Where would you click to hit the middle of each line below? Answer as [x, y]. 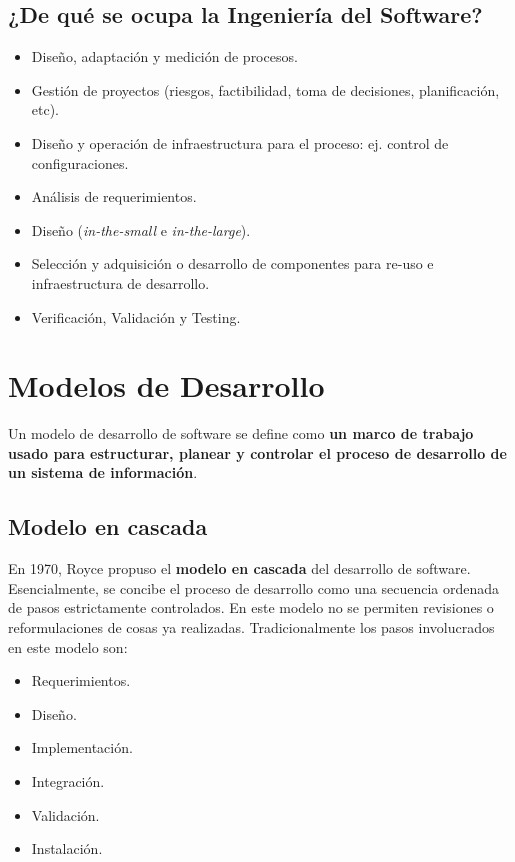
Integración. [68, 781]
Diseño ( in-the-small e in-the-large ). [141, 229]
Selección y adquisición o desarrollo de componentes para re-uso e [232, 263]
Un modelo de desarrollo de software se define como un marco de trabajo [241, 433]
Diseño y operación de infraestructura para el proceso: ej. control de [240, 142]
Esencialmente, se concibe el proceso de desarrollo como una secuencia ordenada [254, 587]
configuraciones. [80, 162]
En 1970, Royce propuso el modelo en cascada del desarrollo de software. [239, 568]
